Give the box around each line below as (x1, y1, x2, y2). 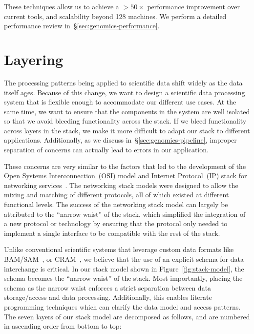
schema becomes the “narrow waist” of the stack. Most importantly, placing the (4, 273, 243, 283)
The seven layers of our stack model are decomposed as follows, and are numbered (4, 311, 250, 321)
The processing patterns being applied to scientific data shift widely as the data (4, 77, 243, 87)
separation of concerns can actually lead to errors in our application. (4, 145, 209, 155)
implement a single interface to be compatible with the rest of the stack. (4, 228, 220, 238)
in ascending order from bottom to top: (4, 321, 122, 331)
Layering (4, 49, 63, 69)
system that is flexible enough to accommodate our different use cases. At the (4, 97, 236, 107)
